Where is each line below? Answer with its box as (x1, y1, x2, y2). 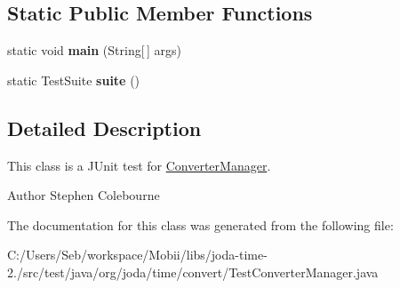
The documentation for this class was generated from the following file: (7, 215, 394, 234)
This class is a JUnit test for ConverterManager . (7, 156, 271, 174)
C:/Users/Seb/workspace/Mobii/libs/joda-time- (7, 245, 268, 264)
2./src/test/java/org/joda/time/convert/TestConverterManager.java (7, 262, 379, 281)
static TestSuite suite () (7, 70, 140, 89)
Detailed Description (7, 114, 202, 141)
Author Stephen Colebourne (7, 186, 160, 204)
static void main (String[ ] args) (7, 41, 181, 60)
